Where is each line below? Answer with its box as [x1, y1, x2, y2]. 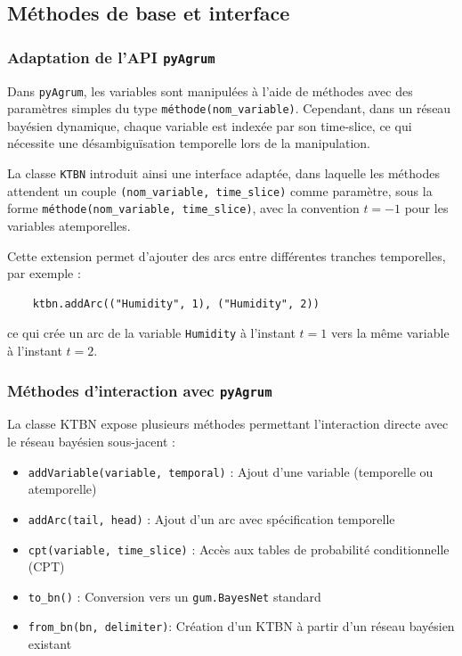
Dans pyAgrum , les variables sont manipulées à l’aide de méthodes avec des [7, 81, 413, 100]
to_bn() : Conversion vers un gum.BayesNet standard [28, 586, 321, 605]
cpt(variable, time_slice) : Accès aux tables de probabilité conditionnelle [28, 539, 450, 558]
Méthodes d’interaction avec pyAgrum [7, 379, 272, 401]
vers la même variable [330, 324, 450, 342]
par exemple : [7, 264, 81, 283]
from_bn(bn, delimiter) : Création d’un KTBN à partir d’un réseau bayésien [28, 617, 455, 635]
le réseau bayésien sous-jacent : [7, 432, 175, 451]
